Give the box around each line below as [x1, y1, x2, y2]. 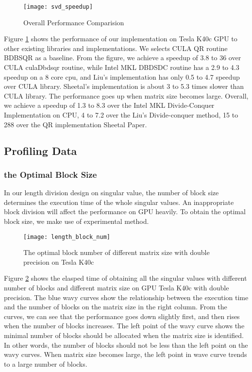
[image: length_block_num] [23, 233, 110, 240]
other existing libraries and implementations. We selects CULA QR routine [4, 43, 228, 53]
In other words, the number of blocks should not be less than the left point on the [4, 339, 248, 350]
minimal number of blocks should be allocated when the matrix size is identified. [4, 330, 244, 340]
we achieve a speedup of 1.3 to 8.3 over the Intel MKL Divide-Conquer [4, 100, 215, 110]
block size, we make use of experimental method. [4, 216, 149, 226]
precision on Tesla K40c [23, 256, 94, 267]
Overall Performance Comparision [23, 17, 124, 27]
